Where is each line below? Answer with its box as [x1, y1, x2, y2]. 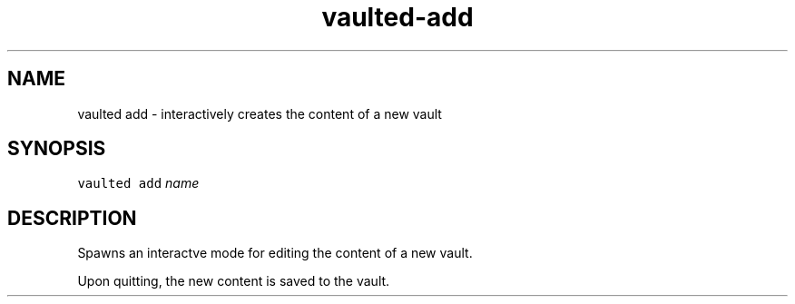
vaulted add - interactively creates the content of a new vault [77, 105, 442, 122]
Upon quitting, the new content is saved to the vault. [77, 273, 390, 289]
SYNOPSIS [7, 137, 106, 161]
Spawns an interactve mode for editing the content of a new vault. [77, 245, 473, 261]
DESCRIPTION [7, 206, 137, 230]
